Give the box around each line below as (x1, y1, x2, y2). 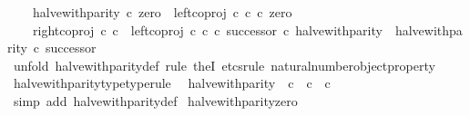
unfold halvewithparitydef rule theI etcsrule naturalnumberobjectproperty (13, 55, 435, 74)
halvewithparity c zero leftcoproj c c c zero (32, 3, 292, 21)
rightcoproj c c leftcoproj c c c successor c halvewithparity (32, 20, 383, 39)
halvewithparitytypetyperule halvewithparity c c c (13, 73, 331, 92)
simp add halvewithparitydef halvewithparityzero (13, 91, 298, 110)
